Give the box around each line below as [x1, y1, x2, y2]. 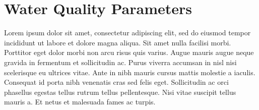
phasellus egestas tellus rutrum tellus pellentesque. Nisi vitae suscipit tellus [4, 86, 236, 97]
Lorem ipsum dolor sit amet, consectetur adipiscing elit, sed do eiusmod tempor [4, 27, 251, 38]
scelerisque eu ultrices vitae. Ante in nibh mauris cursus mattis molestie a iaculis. [4, 67, 255, 77]
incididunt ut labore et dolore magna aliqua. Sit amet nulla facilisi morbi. [4, 37, 231, 47]
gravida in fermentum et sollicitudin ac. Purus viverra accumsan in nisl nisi [4, 57, 237, 67]
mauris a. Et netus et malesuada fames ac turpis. [4, 96, 156, 107]
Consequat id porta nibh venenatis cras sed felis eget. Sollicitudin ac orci [4, 77, 229, 87]
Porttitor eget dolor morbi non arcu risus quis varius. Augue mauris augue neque [4, 47, 254, 58]
